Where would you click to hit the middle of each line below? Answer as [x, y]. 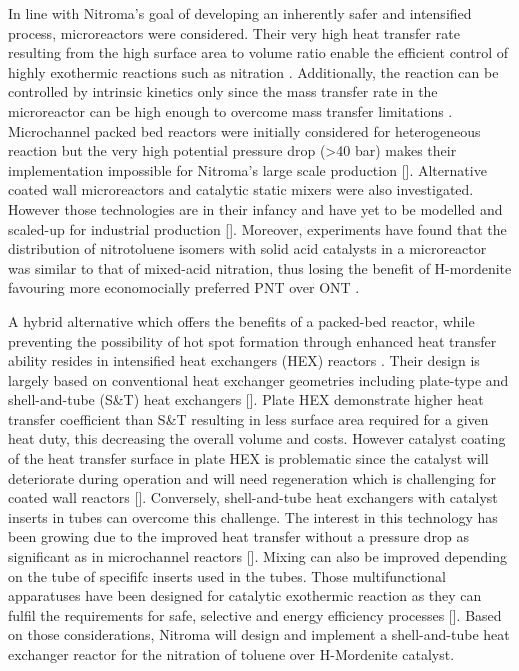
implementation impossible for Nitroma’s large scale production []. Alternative [247, 169]
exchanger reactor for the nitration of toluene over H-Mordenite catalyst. [231, 654]
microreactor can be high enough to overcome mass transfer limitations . [230, 110]
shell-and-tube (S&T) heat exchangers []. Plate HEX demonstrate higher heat [246, 399]
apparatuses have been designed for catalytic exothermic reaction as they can [245, 595]
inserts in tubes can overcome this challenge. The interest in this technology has [253, 516]
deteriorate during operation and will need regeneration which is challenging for [252, 477]
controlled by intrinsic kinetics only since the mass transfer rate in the [223, 91]
